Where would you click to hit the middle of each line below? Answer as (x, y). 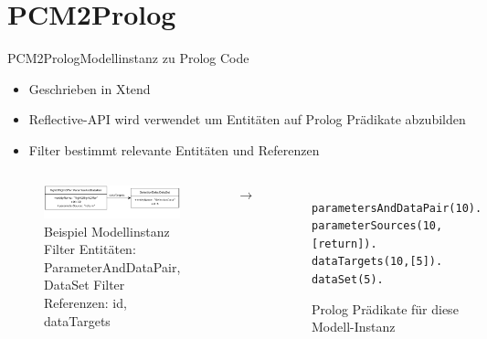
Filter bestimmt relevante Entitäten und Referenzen (174, 149)
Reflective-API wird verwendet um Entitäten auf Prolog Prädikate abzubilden (247, 119)
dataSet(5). (348, 280)
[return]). (344, 244)
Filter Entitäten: (90, 249)
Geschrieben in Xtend (90, 88)
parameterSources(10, (377, 226)
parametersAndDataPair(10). (397, 208)
